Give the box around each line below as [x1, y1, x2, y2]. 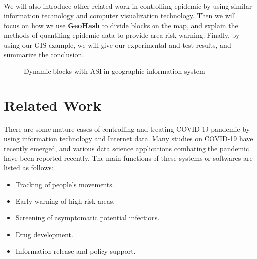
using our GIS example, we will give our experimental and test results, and [4, 39, 231, 50]
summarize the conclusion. [4, 49, 84, 59]
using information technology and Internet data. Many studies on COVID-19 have [4, 133, 253, 144]
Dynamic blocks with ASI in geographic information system [24, 66, 205, 76]
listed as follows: [4, 162, 53, 173]
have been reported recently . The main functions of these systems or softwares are [4, 153, 253, 163]
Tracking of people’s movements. [15, 179, 114, 189]
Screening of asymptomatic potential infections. [15, 212, 160, 223]
